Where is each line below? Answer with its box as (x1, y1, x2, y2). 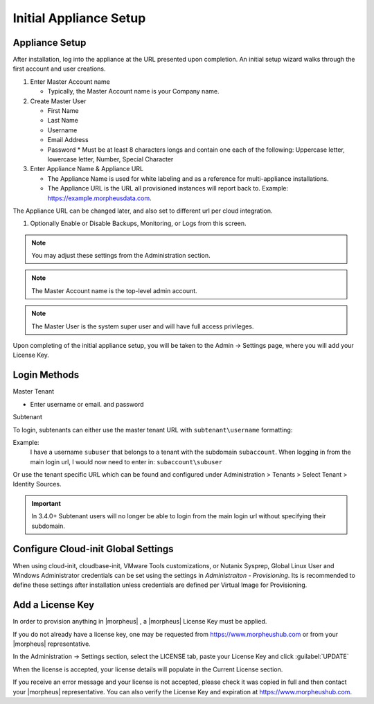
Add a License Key (12, 599, 95, 611)
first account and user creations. (12, 64, 107, 73)
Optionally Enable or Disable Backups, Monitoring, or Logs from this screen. (30, 219, 247, 228)
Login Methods (12, 369, 80, 381)
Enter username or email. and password (30, 400, 145, 408)
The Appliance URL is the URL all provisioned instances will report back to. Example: (47, 184, 289, 193)
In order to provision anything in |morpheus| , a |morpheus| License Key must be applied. (12, 617, 267, 626)
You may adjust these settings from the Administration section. (31, 252, 211, 260)
